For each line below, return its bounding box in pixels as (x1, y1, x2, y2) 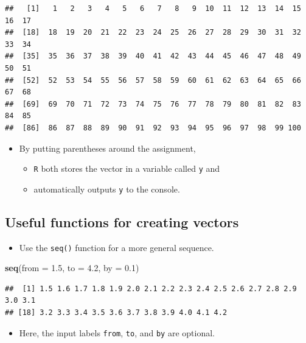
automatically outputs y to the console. (33, 182, 180, 195)
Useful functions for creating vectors (5, 212, 239, 231)
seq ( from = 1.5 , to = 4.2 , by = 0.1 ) (5, 261, 139, 274)
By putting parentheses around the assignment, (19, 141, 196, 154)
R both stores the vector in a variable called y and (33, 162, 220, 175)
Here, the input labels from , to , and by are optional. (19, 326, 215, 339)
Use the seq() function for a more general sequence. (19, 241, 214, 253)
